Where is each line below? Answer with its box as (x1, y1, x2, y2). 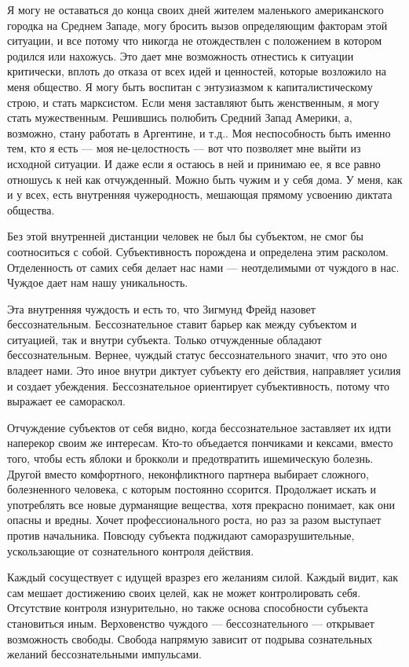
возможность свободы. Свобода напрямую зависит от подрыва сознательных (7, 630, 373, 647)
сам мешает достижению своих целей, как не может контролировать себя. (7, 584, 361, 600)
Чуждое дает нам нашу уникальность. (7, 274, 188, 291)
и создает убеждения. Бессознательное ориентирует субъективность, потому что (7, 377, 390, 394)
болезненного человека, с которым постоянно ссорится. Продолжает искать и (7, 481, 377, 497)
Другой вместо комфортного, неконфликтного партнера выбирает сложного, (7, 465, 369, 482)
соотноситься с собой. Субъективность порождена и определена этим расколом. (7, 243, 389, 259)
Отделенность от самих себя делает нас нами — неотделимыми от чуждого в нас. (7, 258, 400, 275)
